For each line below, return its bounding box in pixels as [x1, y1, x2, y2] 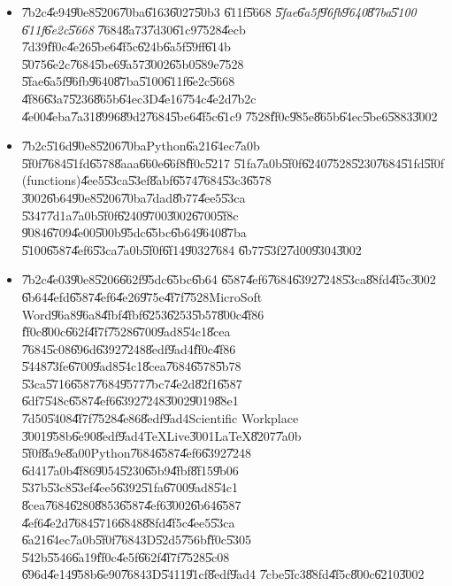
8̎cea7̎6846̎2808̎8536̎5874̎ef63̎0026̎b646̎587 [21, 496, 241, 514]
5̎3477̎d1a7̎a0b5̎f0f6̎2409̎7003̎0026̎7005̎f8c [21, 205, 239, 224]
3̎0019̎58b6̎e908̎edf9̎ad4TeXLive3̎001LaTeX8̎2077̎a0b [21, 426, 302, 444]
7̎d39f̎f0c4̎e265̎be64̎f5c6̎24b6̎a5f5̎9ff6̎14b [21, 37, 231, 56]
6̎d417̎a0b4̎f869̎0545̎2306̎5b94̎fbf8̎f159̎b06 [21, 460, 239, 479]
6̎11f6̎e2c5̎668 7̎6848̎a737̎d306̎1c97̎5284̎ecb [21, 19, 246, 38]
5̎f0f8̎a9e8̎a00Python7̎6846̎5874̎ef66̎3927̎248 [21, 443, 252, 462]
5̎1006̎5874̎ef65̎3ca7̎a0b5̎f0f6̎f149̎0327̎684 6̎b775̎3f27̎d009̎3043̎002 [21, 240, 362, 258]
